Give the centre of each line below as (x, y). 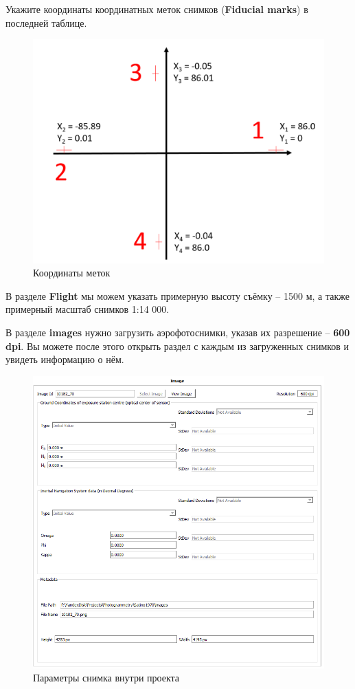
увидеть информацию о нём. (65, 359)
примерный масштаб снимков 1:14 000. (88, 309)
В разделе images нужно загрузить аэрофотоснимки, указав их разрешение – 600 (178, 332)
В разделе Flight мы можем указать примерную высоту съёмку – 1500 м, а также (177, 295)
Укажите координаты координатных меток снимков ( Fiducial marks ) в (157, 9)
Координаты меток (72, 273)
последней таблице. (46, 22)
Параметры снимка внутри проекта (106, 678)
